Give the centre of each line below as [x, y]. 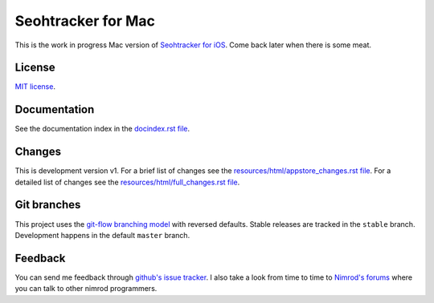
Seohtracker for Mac [85, 21]
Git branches [48, 205]
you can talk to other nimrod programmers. [86, 289]
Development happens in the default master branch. [102, 235]
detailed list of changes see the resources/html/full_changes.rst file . [127, 182]
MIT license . [35, 87]
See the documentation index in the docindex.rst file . [102, 129]
